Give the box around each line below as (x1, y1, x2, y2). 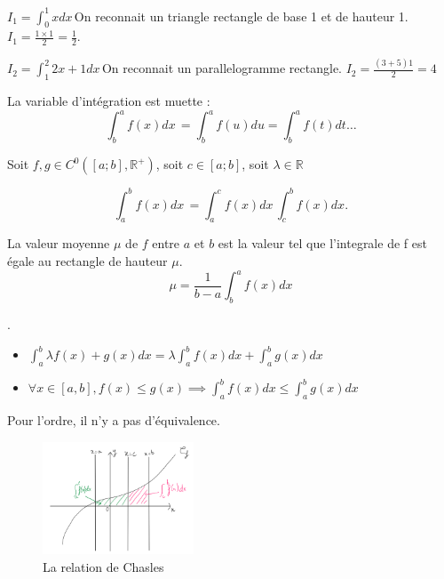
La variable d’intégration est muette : (7, 92, 210, 110)
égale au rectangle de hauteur (7, 252, 168, 270)
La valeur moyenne (7, 234, 110, 253)
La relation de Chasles (43, 557, 164, 575)
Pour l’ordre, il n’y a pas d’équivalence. (7, 411, 220, 430)
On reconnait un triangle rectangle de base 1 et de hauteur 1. (74, 6, 408, 25)
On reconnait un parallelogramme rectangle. (101, 59, 342, 77)
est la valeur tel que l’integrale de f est (218, 234, 427, 253)
